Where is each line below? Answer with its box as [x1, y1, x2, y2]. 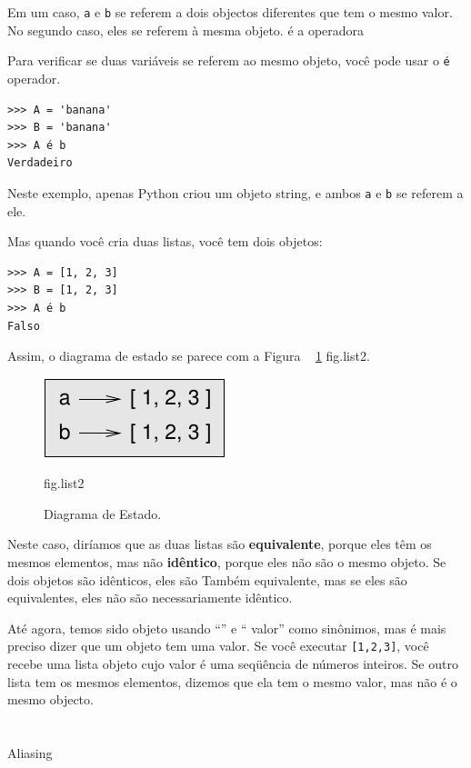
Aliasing [7, 743, 53, 763]
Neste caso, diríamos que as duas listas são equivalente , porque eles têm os [7, 534, 432, 554]
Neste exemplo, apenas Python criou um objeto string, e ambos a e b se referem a [7, 183, 464, 202]
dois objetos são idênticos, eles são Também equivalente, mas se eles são [7, 570, 407, 589]
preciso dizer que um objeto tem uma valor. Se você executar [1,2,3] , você [7, 636, 429, 655]
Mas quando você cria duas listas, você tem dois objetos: [7, 232, 323, 251]
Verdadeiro [7, 156, 73, 170]
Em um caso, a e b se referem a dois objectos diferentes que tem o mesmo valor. [7, 3, 453, 21]
